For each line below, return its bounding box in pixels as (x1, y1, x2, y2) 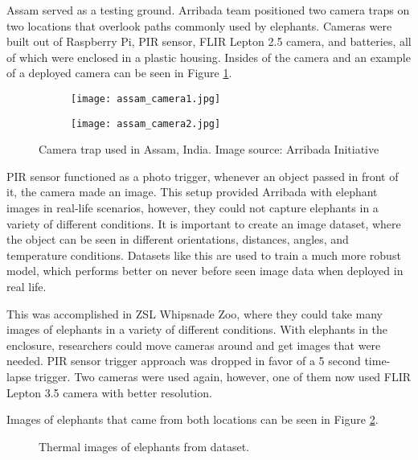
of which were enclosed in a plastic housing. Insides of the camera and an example (6, 48, 411, 65)
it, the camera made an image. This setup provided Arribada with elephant (6, 183, 378, 200)
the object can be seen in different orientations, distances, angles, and (6, 231, 349, 248)
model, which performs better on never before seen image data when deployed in (6, 262, 404, 279)
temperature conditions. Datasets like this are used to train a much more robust (6, 246, 401, 263)
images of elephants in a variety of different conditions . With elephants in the (6, 321, 388, 338)
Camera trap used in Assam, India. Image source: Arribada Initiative (39, 141, 379, 158)
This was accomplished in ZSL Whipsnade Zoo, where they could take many (6, 305, 383, 322)
